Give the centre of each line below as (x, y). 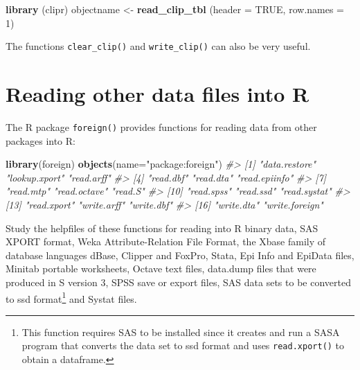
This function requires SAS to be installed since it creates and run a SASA (181, 332)
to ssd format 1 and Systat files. (71, 297)
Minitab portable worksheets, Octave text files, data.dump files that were (161, 268)
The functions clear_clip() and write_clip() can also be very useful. (158, 46)
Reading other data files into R (157, 94)
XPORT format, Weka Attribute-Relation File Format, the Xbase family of (166, 241)
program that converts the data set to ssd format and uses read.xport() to (183, 345)
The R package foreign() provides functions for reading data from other (161, 126)
